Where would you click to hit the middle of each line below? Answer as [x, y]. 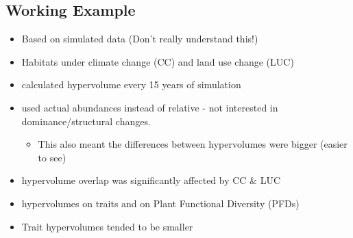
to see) [52, 157]
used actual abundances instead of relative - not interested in [150, 107]
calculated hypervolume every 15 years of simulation [131, 84]
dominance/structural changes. [86, 121]
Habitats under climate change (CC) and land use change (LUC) [158, 61]
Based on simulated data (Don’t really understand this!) [140, 39]
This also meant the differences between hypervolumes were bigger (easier [193, 144]
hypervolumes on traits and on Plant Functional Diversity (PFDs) [160, 203]
